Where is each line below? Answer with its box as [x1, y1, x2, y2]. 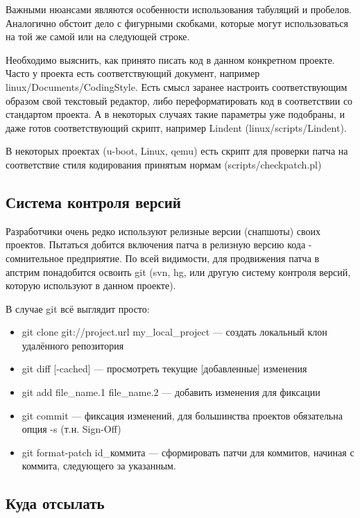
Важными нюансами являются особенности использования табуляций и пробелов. [6, 2, 352, 16]
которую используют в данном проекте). [6, 278, 176, 293]
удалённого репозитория [22, 338, 124, 352]
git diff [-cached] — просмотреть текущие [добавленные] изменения [22, 361, 307, 376]
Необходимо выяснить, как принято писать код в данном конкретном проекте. [6, 52, 335, 67]
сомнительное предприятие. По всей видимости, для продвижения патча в [6, 250, 320, 265]
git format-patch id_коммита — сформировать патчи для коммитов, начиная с [22, 444, 354, 459]
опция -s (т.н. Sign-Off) [22, 422, 121, 436]
